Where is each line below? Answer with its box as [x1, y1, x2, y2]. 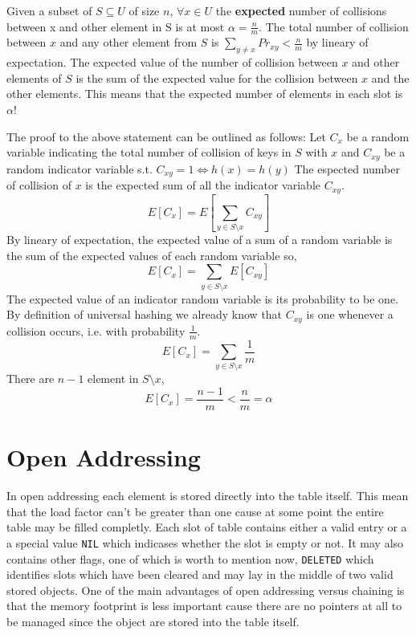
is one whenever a [306, 306, 394, 323]
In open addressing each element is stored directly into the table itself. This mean [6, 487, 409, 504]
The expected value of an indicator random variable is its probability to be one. [6, 290, 398, 307]
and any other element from [59, 34, 198, 51]
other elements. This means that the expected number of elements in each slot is [6, 85, 403, 102]
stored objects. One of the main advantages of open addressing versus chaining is [6, 581, 405, 598]
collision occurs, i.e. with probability [6, 322, 186, 339]
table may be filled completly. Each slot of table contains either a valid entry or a [6, 519, 407, 535]
